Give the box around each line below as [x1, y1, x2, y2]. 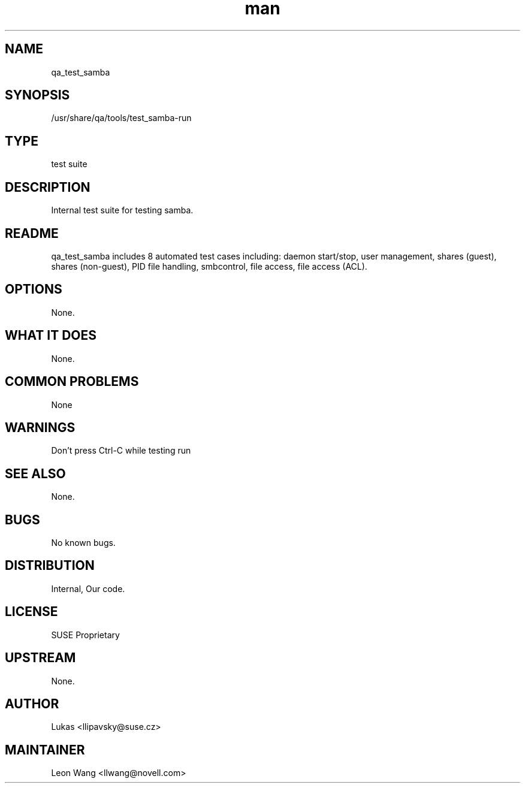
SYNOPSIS [5, 87, 70, 103]
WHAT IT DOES [5, 328, 97, 343]
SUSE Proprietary [51, 629, 120, 640]
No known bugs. [51, 538, 116, 548]
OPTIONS [5, 282, 62, 297]
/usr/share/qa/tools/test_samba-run [51, 113, 192, 123]
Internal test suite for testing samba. [51, 205, 194, 216]
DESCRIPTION [5, 179, 90, 195]
